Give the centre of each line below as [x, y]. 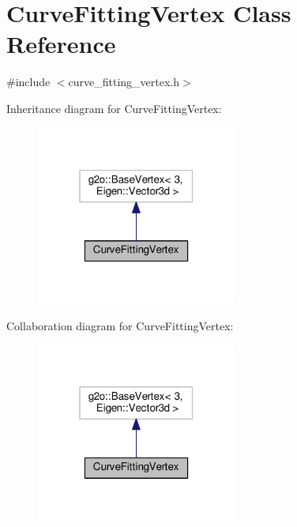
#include [28, 82]
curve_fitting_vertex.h [124, 82]
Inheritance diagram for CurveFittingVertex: [114, 108]
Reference [61, 44]
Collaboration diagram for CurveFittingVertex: [120, 325]
